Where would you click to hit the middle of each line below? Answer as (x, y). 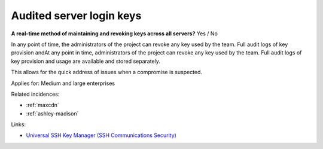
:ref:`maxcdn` (42, 105)
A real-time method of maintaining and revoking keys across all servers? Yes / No (115, 34)
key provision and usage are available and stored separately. (86, 61)
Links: (19, 124)
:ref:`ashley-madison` (52, 113)
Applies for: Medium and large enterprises (63, 83)
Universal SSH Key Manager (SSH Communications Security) (101, 135)
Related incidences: (35, 94)
